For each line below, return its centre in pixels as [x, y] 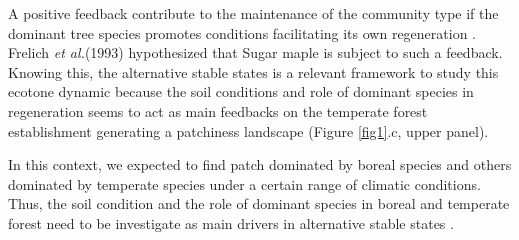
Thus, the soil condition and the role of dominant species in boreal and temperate [259, 203]
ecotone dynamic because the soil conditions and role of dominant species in [241, 91]
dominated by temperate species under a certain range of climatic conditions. [244, 183]
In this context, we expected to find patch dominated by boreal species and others [260, 164]
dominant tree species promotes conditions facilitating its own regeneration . [242, 32]
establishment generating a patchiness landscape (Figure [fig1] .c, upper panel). [248, 130]
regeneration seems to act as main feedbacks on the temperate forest [218, 110]
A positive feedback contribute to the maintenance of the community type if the [253, 13]
